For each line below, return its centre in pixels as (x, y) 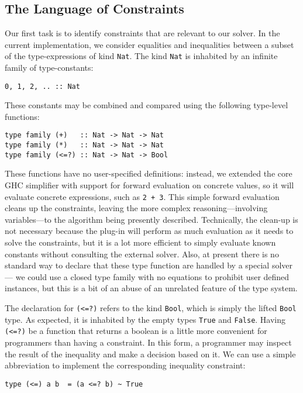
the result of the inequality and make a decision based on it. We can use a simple (150, 354)
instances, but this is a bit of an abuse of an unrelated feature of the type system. (151, 288)
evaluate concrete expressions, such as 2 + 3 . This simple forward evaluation (142, 196)
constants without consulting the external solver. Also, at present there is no (142, 254)
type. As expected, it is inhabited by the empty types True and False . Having (145, 319)
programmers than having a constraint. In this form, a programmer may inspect (148, 342)
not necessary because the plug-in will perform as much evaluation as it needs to (149, 231)
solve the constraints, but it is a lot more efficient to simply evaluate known (140, 242)
